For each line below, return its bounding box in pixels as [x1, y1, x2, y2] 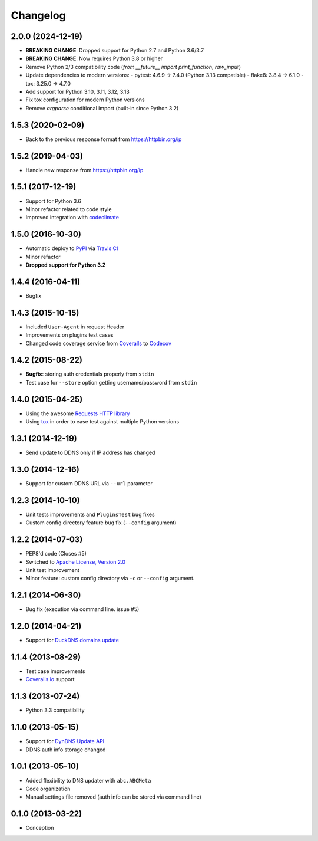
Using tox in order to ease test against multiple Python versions [25, 418, 180, 425]
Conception [25, 824, 54, 832]
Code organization [25, 785, 71, 792]
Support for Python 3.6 [25, 198, 82, 205]
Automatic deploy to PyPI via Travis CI [25, 245, 118, 252]
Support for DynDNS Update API [25, 738, 105, 745]
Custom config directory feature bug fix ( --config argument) [25, 519, 177, 526]
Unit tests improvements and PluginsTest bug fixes [25, 511, 155, 518]
